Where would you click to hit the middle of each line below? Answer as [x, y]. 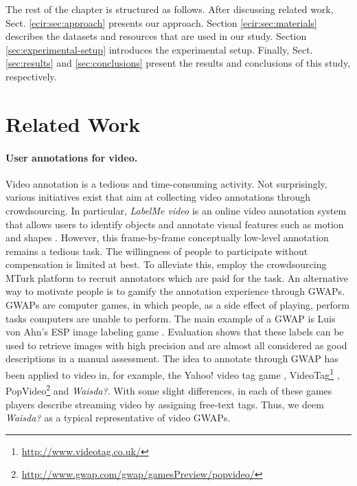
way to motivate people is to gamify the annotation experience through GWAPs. [175, 291]
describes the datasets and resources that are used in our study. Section [156, 36]
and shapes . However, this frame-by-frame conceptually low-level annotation [167, 238]
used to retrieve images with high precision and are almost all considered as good [176, 345]
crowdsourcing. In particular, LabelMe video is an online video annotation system [176, 210]
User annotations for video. [72, 157]
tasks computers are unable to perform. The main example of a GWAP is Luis [171, 318]
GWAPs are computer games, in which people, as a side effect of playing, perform [177, 305]
